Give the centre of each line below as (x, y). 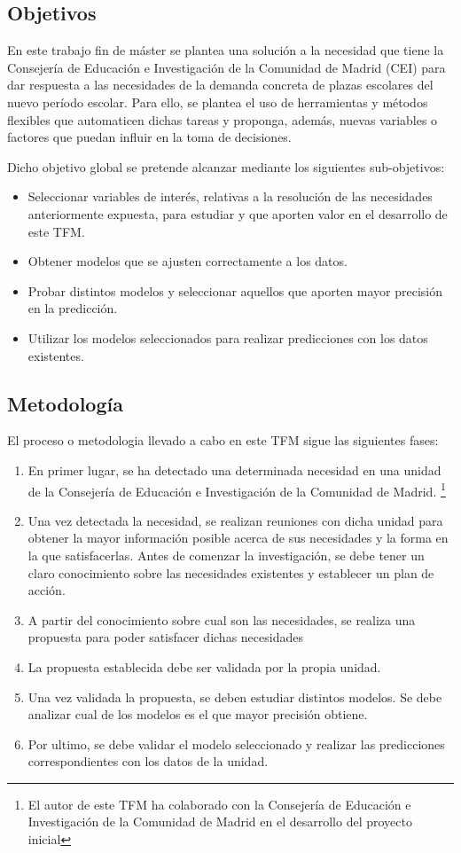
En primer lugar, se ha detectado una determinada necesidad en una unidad (234, 470)
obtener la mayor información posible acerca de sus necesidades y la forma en (238, 538)
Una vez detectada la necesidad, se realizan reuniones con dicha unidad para (235, 520)
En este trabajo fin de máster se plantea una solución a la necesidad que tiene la (226, 50)
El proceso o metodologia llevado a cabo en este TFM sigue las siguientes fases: (223, 440)
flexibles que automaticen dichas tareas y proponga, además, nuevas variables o (223, 119)
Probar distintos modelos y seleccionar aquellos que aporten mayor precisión (235, 290)
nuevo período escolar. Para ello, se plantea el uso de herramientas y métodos (218, 102)
